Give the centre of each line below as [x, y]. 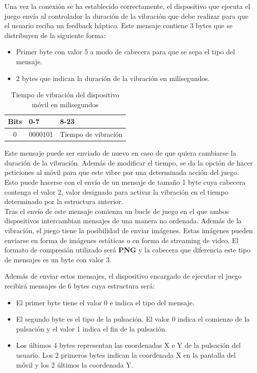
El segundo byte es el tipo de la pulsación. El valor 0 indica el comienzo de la [133, 319]
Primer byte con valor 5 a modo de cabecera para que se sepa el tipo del [126, 52]
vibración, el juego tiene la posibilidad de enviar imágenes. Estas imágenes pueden [129, 230]
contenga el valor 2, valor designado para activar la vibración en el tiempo [116, 191]
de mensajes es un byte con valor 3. [58, 259]
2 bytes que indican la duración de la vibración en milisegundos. [113, 78]
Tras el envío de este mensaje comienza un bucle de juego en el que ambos [117, 211]
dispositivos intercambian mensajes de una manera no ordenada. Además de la [123, 221]
